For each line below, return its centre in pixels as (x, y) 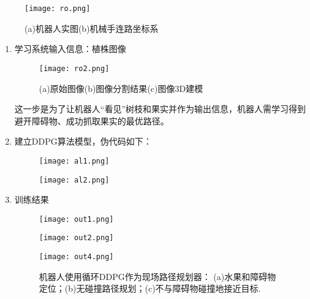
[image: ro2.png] (74, 68)
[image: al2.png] (74, 180)
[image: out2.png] (76, 238)
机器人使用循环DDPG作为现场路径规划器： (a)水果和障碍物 (157, 276)
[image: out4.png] (76, 257)
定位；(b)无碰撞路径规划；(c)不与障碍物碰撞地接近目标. (150, 288)
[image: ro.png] (58, 9)
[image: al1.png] (74, 161)
